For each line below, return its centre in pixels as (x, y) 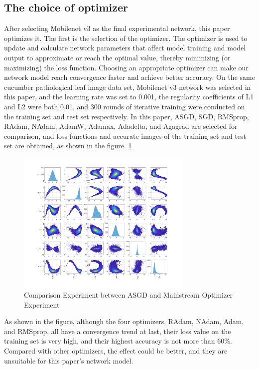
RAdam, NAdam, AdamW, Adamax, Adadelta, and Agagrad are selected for (121, 126)
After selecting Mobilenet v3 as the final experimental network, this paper (117, 28)
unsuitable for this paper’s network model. (69, 360)
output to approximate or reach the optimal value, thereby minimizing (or (117, 57)
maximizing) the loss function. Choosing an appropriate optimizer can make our (126, 67)
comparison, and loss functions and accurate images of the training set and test (125, 136)
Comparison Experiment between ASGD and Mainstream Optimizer (128, 295)
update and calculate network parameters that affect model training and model (125, 48)
